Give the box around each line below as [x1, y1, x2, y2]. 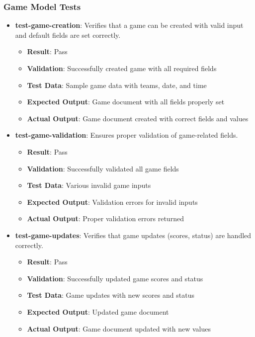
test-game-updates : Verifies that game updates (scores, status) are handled [15, 230, 252, 240]
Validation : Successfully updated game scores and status [27, 273, 203, 283]
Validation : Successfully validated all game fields [27, 163, 179, 173]
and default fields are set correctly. [15, 29, 121, 40]
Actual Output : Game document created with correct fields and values [27, 113, 249, 123]
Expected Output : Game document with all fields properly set [27, 96, 225, 107]
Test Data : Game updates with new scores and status [27, 290, 194, 300]
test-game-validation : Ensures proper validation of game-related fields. [15, 130, 238, 140]
